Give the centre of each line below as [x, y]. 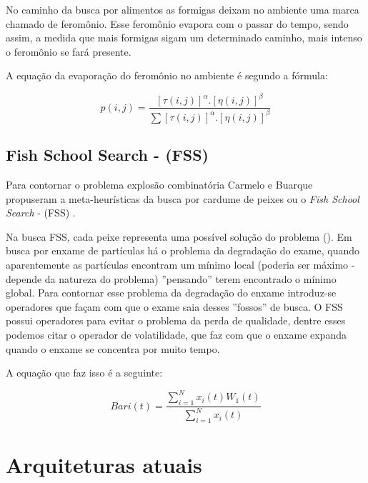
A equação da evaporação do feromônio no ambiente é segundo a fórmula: [167, 75]
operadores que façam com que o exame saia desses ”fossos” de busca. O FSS [174, 306]
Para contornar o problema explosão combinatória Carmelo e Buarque [159, 185]
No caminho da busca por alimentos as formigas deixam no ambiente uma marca [183, 9]
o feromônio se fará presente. [69, 51]
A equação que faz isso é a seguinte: [84, 373]
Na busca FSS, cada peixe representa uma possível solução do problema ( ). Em [179, 236]
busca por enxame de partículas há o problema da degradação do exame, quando [183, 250]
